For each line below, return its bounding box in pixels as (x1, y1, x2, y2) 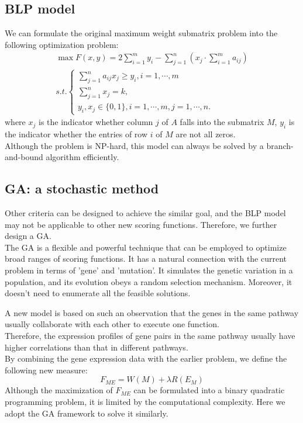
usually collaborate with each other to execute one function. (5, 318, 219, 330)
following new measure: (5, 363, 88, 376)
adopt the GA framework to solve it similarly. (5, 407, 168, 419)
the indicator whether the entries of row (5, 128, 148, 140)
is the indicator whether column (38, 116, 153, 128)
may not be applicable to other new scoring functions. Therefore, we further (5, 218, 277, 230)
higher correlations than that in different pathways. (5, 341, 188, 353)
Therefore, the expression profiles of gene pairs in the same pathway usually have (5, 329, 295, 341)
